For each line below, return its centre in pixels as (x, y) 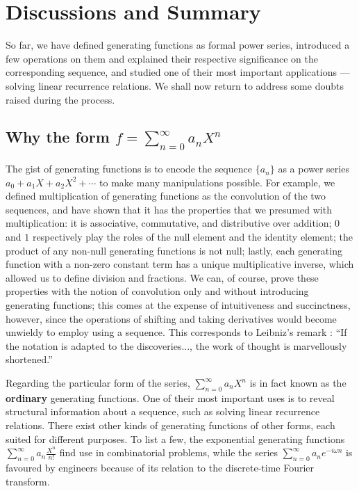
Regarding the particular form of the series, (98, 383)
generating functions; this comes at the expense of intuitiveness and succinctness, (178, 305)
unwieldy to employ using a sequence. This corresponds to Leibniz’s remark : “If (176, 332)
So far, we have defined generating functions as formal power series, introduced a (178, 45)
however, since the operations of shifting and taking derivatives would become (171, 318)
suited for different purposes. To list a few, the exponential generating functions (175, 438)
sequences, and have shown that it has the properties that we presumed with (169, 209)
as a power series (314, 169)
